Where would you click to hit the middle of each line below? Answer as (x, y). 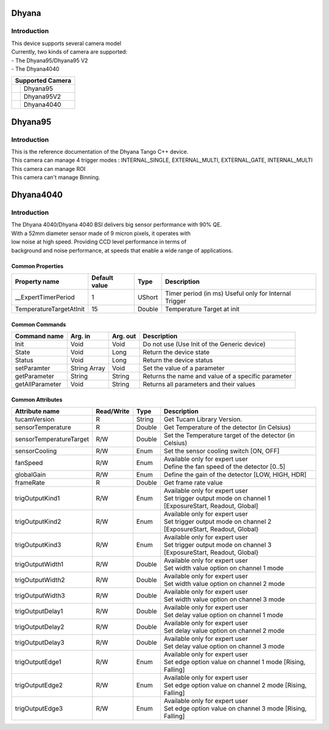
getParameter (35, 376)
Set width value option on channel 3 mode (224, 599)
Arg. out (124, 336)
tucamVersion (35, 419)
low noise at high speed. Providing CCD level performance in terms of (99, 242)
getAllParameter (38, 384)
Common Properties (37, 266)
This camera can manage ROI (48, 168)
